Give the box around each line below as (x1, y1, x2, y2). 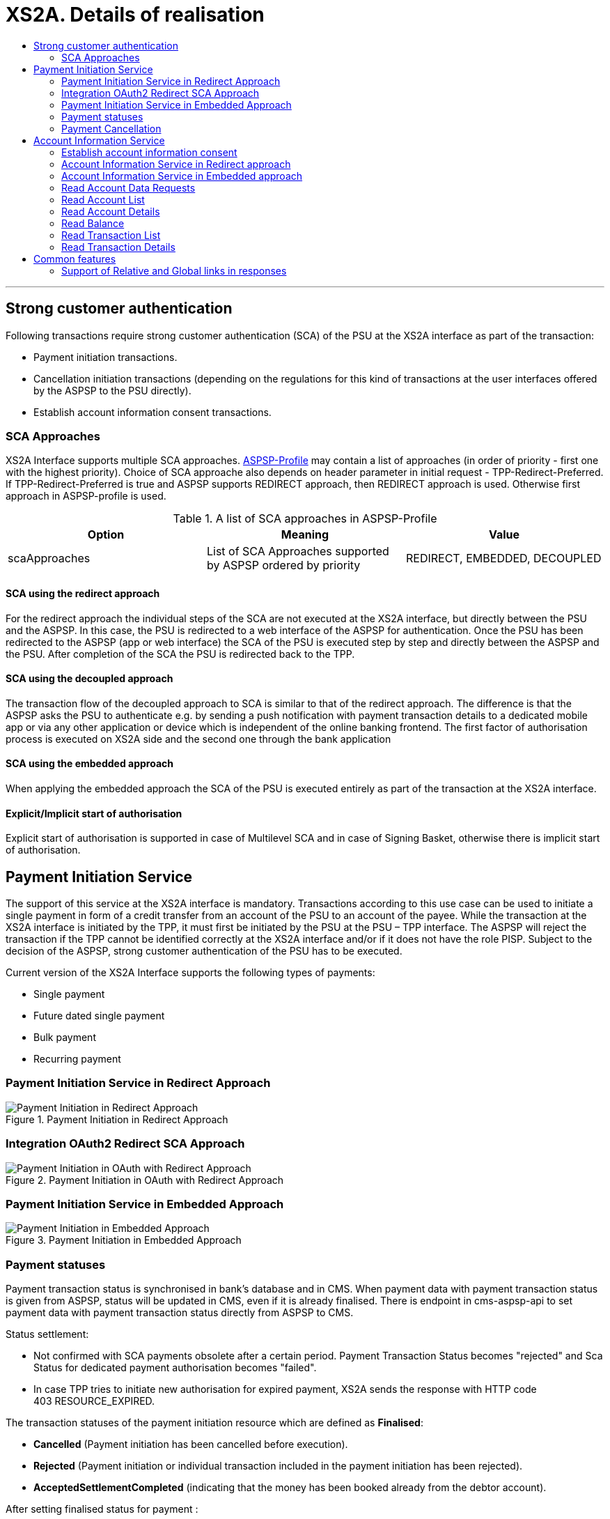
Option (87, 527, 125, 542)
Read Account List (61, 193, 145, 206)
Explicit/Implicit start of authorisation (6, 807, 182, 819)
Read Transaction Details (61, 240, 175, 253)
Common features (33, 252, 116, 265)
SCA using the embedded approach (6, 757, 174, 770)
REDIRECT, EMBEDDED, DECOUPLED (405, 551, 602, 566)
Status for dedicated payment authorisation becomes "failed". (33, 1362, 317, 1374)
